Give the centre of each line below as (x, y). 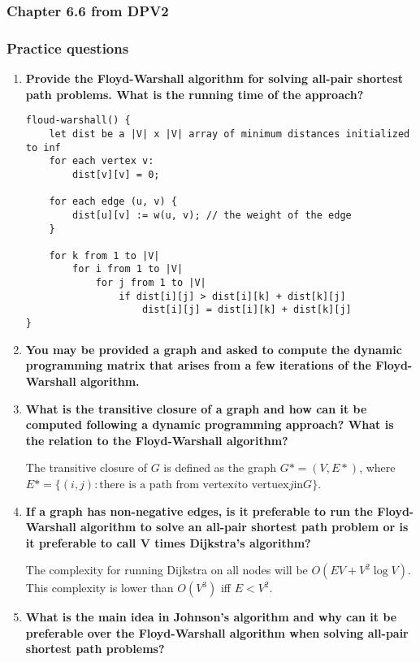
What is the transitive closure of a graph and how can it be (196, 408)
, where (377, 467)
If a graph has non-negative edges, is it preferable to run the (199, 511)
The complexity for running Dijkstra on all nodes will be (167, 570)
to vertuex (263, 485)
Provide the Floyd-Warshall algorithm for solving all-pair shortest (214, 78)
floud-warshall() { (78, 121)
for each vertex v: (102, 161)
